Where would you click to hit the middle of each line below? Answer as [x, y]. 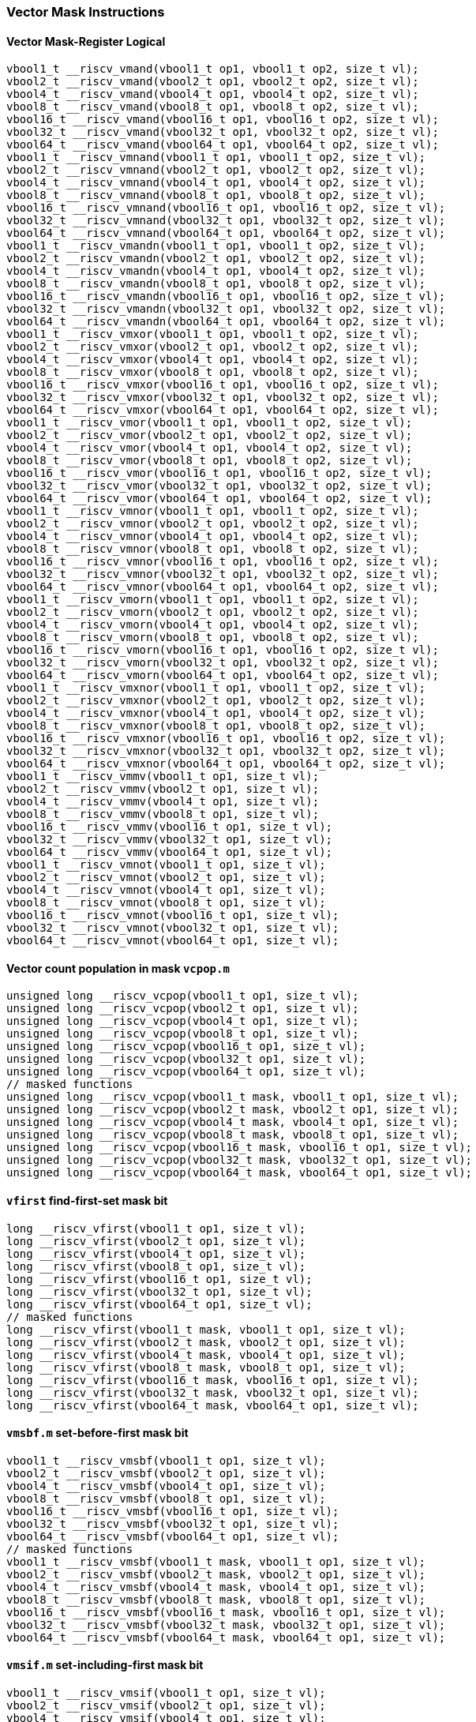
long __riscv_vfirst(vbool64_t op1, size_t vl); [159, 1304]
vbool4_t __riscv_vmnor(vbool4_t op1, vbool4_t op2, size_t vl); [213, 536]
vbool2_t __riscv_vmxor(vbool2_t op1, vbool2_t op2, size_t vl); [213, 347]
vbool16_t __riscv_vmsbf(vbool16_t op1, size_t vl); [173, 1511]
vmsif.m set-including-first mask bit [105, 1665]
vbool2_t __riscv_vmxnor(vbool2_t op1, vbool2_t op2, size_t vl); [216, 701]
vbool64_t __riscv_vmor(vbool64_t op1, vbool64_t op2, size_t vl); [219, 499]
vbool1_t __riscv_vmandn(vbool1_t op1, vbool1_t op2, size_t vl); [216, 246]
